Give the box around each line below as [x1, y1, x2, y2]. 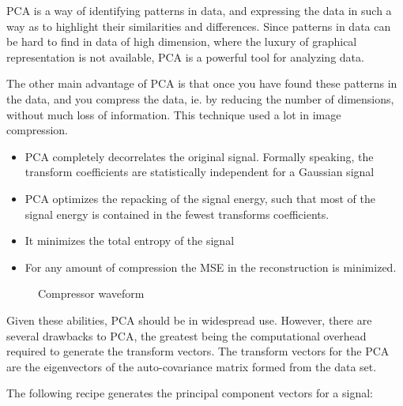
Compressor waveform [38, 285, 145, 302]
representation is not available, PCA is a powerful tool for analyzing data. [6, 48, 364, 65]
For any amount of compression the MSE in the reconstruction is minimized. [24, 258, 397, 275]
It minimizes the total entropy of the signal [24, 232, 235, 249]
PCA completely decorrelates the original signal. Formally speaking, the [24, 148, 374, 164]
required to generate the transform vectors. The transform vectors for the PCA [6, 343, 390, 359]
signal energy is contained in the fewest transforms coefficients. [24, 205, 330, 222]
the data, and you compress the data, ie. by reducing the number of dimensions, [6, 90, 394, 107]
